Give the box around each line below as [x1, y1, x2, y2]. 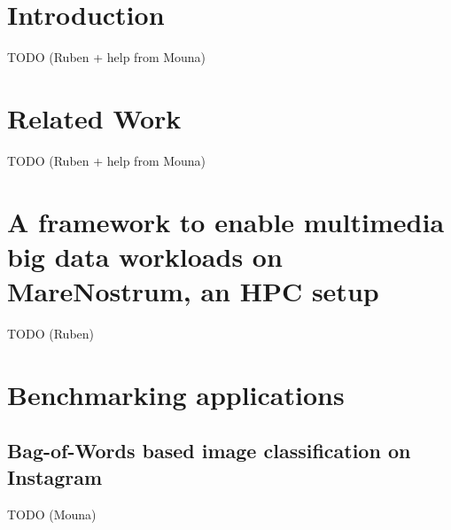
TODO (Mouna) [7, 504, 97, 523]
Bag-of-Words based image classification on [7, 437, 411, 464]
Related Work [7, 99, 182, 136]
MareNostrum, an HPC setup [7, 273, 379, 308]
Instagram [7, 463, 103, 490]
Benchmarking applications [7, 376, 345, 412]
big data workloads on [7, 238, 283, 274]
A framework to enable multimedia [7, 203, 445, 239]
